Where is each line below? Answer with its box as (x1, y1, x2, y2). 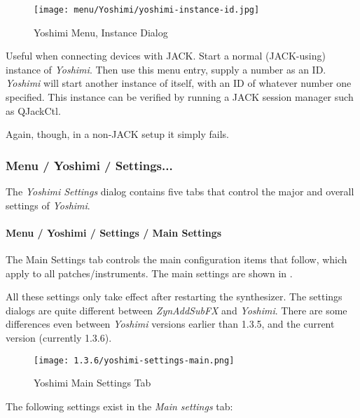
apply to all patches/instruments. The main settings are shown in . (6, 265, 293, 280)
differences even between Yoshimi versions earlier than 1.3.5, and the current (6, 316, 335, 331)
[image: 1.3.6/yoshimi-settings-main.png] (34, 355, 235, 365)
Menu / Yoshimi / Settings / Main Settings (6, 225, 222, 239)
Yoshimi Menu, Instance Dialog (34, 25, 168, 39)
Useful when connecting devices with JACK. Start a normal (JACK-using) (6, 48, 326, 63)
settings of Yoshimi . (6, 197, 90, 212)
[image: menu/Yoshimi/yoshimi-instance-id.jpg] (34, 5, 260, 15)
